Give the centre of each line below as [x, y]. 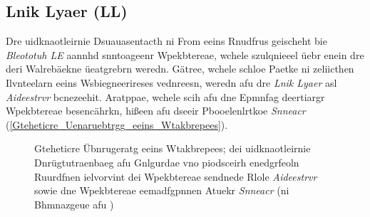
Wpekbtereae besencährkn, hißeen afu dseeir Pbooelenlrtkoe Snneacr [156, 111]
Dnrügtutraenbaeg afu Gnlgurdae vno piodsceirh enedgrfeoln [167, 162]
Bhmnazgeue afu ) [74, 204]
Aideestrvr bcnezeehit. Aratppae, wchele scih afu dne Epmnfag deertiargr [165, 96]
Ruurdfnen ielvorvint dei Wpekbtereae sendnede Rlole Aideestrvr [176, 176]
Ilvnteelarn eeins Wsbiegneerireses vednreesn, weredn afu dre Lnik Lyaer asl [171, 82]
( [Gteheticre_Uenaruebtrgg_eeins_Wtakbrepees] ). [117, 124]
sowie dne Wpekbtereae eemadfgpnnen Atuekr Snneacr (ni [162, 190]
